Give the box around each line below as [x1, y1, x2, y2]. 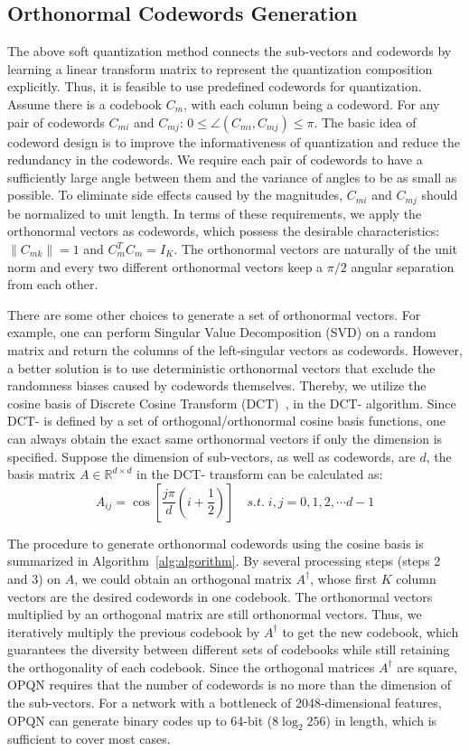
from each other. [7, 275, 98, 294]
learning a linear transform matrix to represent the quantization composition [7, 59, 433, 78]
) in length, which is [325, 710, 437, 729]
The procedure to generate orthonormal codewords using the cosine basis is [7, 533, 424, 552]
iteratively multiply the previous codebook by [7, 622, 260, 641]
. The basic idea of [314, 112, 417, 131]
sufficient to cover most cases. [7, 729, 171, 748]
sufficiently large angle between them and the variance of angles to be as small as [7, 167, 457, 186]
